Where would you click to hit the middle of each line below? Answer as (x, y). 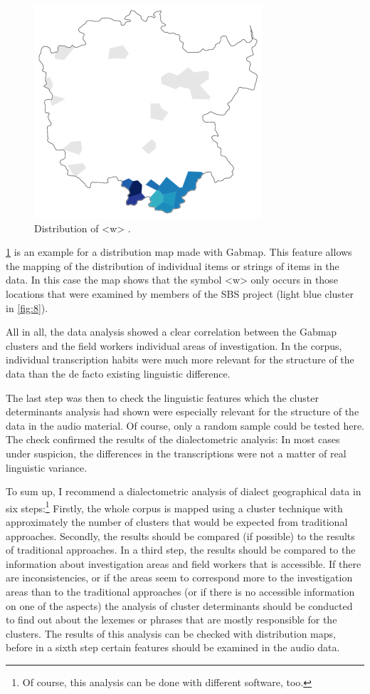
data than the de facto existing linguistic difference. (118, 373)
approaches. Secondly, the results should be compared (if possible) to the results (180, 535)
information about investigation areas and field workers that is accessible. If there (184, 563)
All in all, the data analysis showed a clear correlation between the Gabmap (171, 332)
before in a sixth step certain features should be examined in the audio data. (173, 647)
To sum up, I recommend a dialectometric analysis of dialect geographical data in (184, 491)
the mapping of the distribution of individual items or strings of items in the (173, 265)
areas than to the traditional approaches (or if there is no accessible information (180, 591)
